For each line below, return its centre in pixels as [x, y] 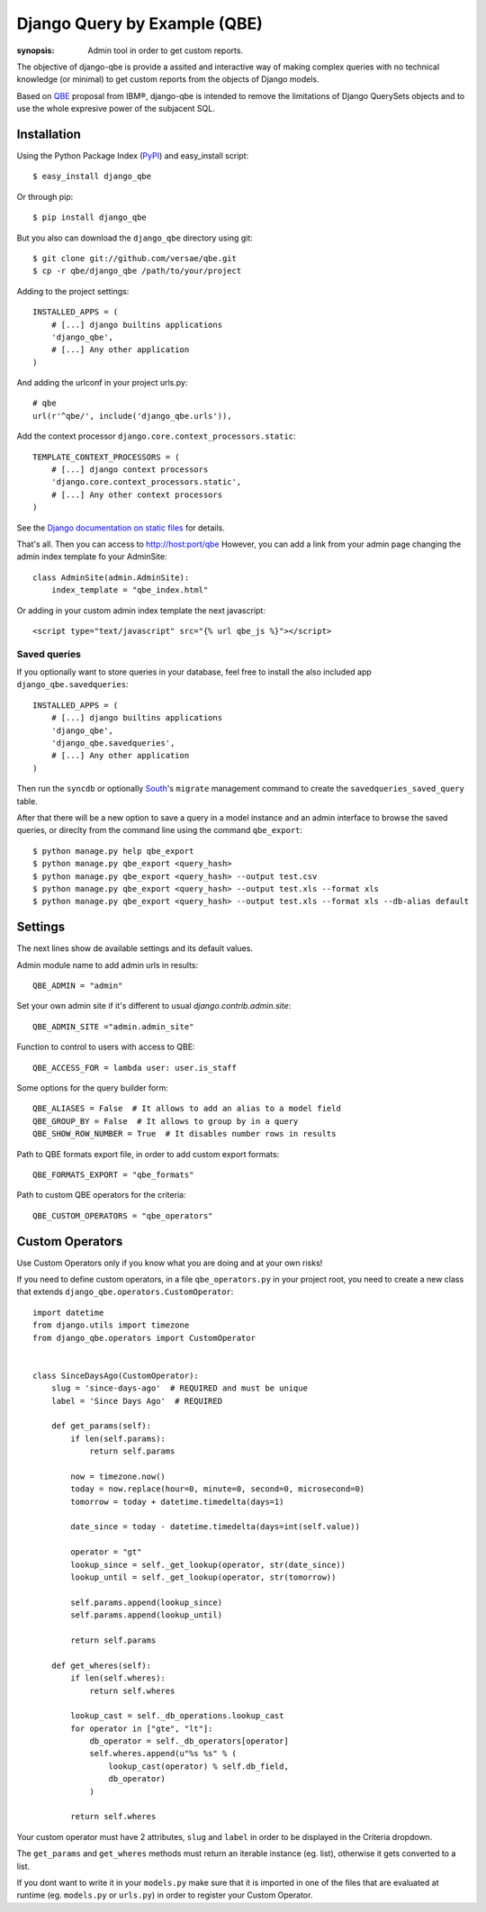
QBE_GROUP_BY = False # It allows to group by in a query [166, 1121]
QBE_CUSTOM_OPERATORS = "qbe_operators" [123, 1215]
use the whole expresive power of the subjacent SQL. [116, 109]
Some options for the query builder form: [92, 1087]
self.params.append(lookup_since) [147, 1602]
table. [27, 801]
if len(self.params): [118, 1438]
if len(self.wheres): [118, 1678]
